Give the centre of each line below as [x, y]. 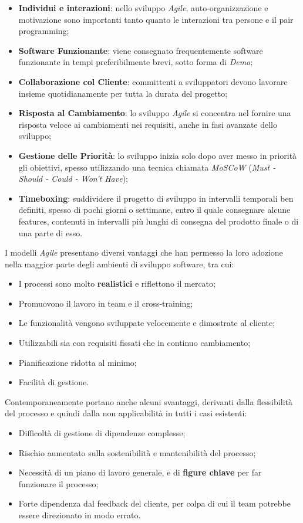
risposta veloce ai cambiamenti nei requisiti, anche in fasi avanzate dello [148, 124]
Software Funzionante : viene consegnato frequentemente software [141, 50]
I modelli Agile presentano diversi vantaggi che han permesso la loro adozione [144, 252]
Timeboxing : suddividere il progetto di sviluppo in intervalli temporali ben [156, 198]
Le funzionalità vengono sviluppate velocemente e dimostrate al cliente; [147, 323]
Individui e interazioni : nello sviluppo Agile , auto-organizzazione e [143, 8]
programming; [44, 31]
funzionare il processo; [58, 483]
